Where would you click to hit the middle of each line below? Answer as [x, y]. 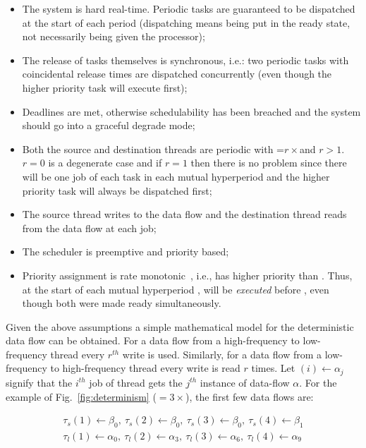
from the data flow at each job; [89, 228]
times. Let [273, 368]
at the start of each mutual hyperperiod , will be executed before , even [176, 289]
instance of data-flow [245, 382]
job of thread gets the [136, 382]
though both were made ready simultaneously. [122, 303]
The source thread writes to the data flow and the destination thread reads [184, 214]
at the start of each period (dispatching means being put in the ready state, [186, 22]
